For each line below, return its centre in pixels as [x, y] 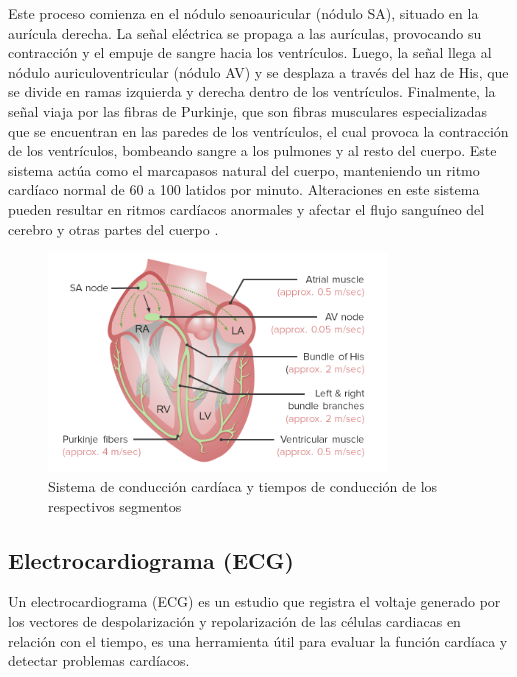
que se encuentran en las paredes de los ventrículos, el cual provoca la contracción [258, 130]
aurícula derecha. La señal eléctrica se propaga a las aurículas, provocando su [245, 32]
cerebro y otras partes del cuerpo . [113, 228]
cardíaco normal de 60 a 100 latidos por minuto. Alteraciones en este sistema [244, 189]
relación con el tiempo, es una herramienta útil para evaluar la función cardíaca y [258, 640]
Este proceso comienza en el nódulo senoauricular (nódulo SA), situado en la [243, 13]
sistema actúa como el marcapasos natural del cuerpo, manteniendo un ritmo [244, 169]
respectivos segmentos [115, 505]
